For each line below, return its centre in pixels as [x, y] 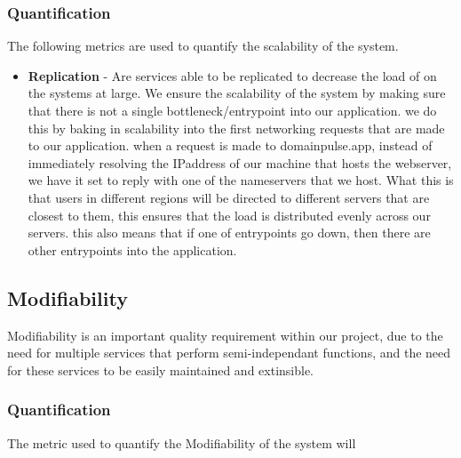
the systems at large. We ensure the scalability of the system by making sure [237, 93]
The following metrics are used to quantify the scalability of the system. [203, 46]
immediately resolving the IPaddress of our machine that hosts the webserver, [240, 162]
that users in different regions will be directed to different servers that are [229, 197]
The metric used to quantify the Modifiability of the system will [182, 442]
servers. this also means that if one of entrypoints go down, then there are [229, 233]
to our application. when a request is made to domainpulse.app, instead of [230, 145]
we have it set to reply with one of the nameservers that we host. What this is [241, 180]
